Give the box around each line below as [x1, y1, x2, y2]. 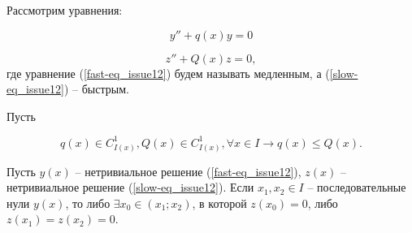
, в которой [192, 194, 247, 211]
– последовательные [307, 179, 406, 196]
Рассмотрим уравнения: [7, 2, 123, 18]
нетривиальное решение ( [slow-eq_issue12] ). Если [7, 179, 254, 196]
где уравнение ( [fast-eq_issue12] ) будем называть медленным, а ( [7, 64, 330, 81]
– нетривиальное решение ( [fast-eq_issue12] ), [75, 162, 301, 179]
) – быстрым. [63, 80, 129, 97]
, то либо [65, 194, 111, 211]
